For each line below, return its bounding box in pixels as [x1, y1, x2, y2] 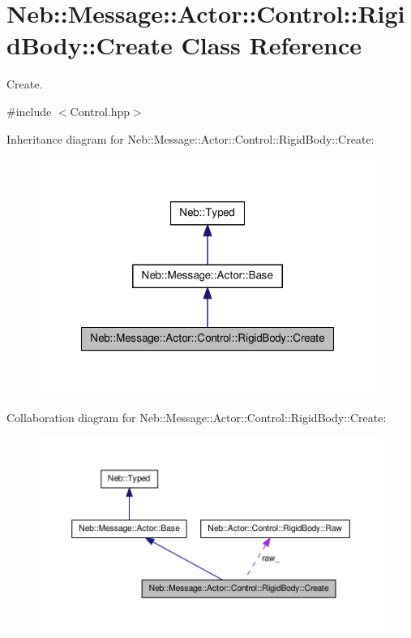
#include [6, 102, 52, 119]
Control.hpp [70, 102, 131, 119]
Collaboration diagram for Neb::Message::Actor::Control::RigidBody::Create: [6, 408, 387, 425]
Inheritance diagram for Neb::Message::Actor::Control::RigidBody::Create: [6, 130, 375, 147]
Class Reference [181, 28, 362, 62]
